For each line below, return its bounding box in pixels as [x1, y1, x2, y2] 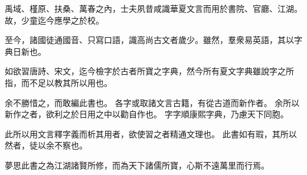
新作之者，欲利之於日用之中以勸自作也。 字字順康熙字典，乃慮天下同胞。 [5, 108, 289, 120]
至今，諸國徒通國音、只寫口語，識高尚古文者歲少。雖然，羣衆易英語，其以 [5, 34, 294, 46]
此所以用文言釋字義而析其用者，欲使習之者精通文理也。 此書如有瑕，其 [5, 127, 280, 140]
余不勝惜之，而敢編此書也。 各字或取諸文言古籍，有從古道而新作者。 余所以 [5, 96, 300, 108]
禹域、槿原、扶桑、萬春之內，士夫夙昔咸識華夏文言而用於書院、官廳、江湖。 [5, 2, 302, 14]
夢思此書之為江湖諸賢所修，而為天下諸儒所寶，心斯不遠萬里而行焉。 [5, 159, 269, 171]
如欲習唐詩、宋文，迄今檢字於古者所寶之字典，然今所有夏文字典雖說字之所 [5, 65, 294, 77]
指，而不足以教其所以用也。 [5, 76, 112, 88]
